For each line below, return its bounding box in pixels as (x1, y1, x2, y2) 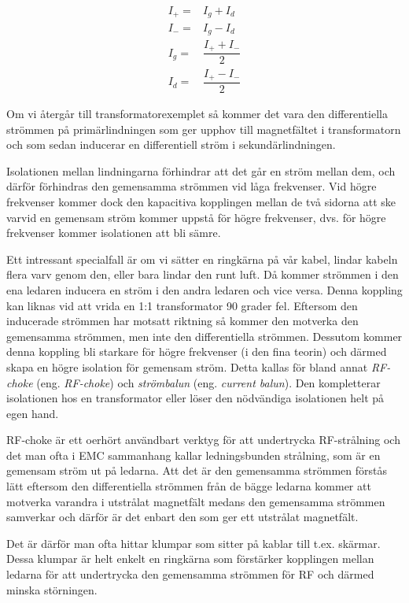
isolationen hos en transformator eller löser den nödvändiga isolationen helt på (6, 390, 385, 406)
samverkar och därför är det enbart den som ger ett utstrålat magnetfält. (6, 509, 359, 525)
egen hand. (6, 405, 59, 421)
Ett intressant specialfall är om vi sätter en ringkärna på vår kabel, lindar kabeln (6, 250, 398, 267)
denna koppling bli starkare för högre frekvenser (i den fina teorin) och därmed (6, 343, 387, 360)
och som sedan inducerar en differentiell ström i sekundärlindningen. (6, 136, 336, 153)
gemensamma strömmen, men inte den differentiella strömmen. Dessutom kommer (6, 327, 403, 344)
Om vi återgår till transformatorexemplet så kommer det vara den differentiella (6, 105, 389, 121)
